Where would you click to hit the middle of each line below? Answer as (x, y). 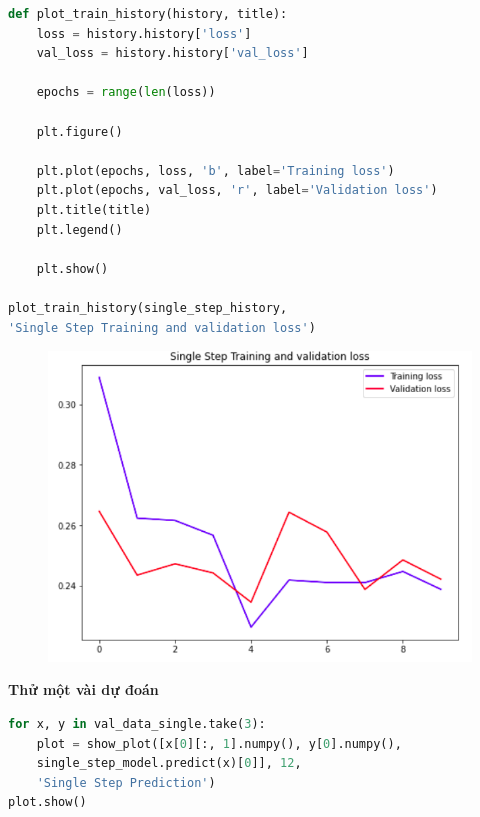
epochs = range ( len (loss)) (126, 92)
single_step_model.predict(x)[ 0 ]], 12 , (169, 763)
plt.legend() (79, 229)
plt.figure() (79, 131)
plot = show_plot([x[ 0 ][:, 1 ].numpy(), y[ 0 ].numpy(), (219, 743)
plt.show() (72, 268)
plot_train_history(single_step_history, (148, 307)
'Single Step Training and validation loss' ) (162, 327)
